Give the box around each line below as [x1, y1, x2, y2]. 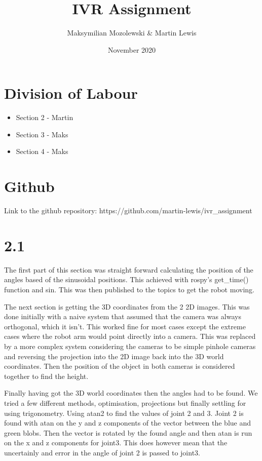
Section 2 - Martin [16, 112, 73, 123]
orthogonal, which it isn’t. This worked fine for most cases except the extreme [4, 321, 246, 331]
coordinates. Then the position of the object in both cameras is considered [4, 361, 235, 371]
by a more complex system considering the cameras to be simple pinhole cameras [4, 341, 256, 352]
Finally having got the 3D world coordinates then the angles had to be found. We [4, 388, 258, 398]
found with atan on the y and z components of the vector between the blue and [4, 417, 251, 428]
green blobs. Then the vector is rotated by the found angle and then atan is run [4, 427, 252, 438]
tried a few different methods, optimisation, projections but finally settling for [4, 398, 246, 408]
